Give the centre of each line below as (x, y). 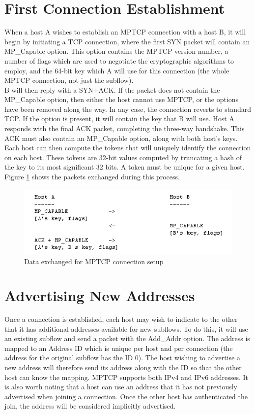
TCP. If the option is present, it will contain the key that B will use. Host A (119, 119)
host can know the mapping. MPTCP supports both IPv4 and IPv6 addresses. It (127, 377)
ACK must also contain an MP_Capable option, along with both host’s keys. (121, 138)
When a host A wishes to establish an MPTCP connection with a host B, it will (125, 32)
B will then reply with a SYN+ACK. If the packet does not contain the (112, 89)
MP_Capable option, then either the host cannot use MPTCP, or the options (122, 99)
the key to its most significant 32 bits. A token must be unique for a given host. (125, 167)
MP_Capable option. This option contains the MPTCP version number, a (116, 51)
